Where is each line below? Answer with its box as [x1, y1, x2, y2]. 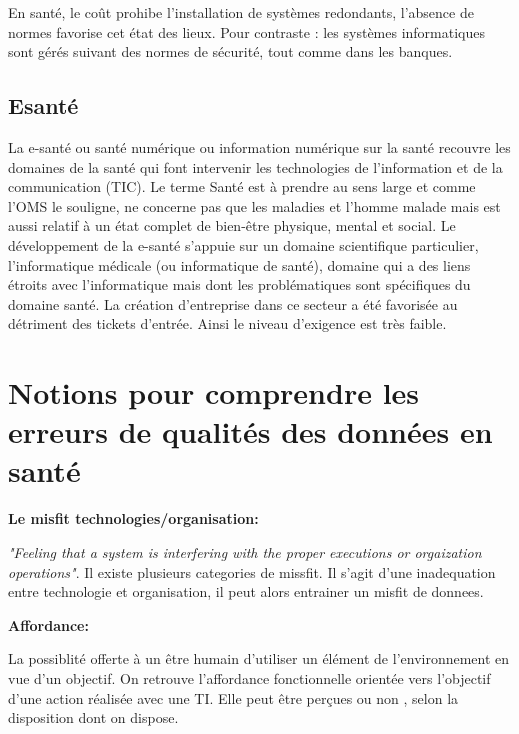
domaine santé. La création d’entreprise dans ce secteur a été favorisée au [8, 293, 458, 314]
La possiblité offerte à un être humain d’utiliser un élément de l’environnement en [8, 648, 510, 669]
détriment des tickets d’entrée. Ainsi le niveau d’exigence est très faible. [8, 313, 447, 334]
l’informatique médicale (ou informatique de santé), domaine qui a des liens [8, 254, 471, 275]
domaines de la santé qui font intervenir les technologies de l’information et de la [8, 156, 503, 177]
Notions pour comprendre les [8, 372, 420, 413]
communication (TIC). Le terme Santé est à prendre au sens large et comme [8, 176, 476, 197]
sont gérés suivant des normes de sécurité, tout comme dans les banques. [8, 41, 453, 62]
